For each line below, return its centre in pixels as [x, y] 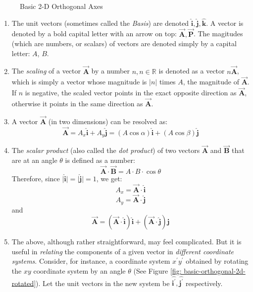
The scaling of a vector [46, 71]
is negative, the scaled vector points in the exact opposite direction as [131, 93]
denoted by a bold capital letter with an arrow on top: [94, 34]
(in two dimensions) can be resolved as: [108, 121]
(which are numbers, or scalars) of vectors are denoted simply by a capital [124, 43]
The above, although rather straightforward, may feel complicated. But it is [126, 242]
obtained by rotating [217, 261]
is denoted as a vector [192, 71]
